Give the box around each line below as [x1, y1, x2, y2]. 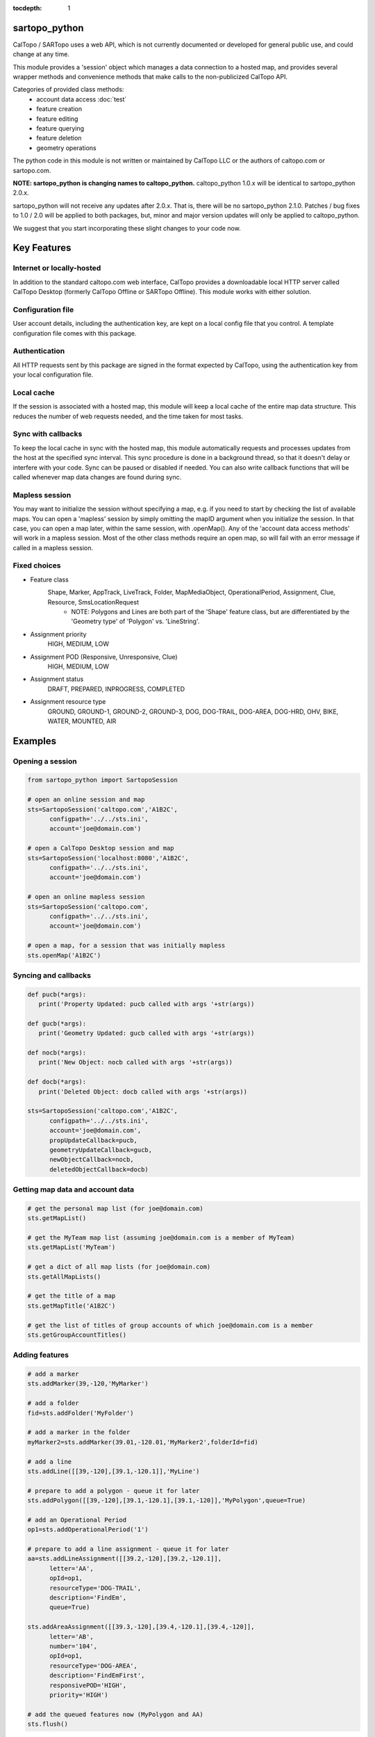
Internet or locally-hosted [12, 263, 101, 273]
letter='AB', [49, 1633, 94, 1640]
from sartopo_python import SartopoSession [27, 776, 178, 784]
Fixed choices [12, 561, 61, 570]
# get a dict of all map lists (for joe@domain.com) [27, 1263, 211, 1271]
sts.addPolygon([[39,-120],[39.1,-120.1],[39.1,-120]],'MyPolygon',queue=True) [27, 1497, 306, 1504]
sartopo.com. [12, 166, 51, 174]
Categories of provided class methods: [12, 85, 124, 94]
